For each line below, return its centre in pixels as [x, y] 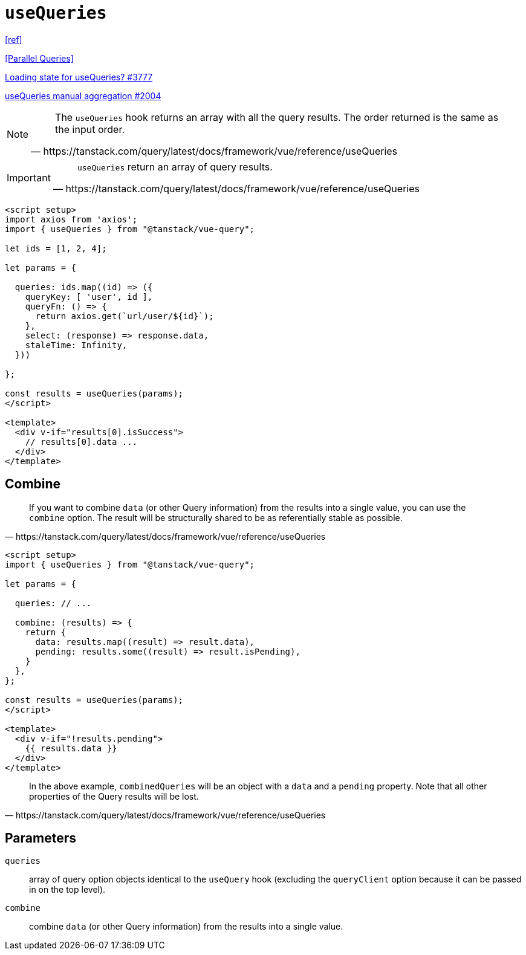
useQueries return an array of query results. [175, 167]
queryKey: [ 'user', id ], [89, 296]
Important [29, 177]
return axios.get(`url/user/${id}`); [125, 316]
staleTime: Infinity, [76, 345]
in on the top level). [67, 890]
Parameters [41, 838]
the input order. [90, 129]
